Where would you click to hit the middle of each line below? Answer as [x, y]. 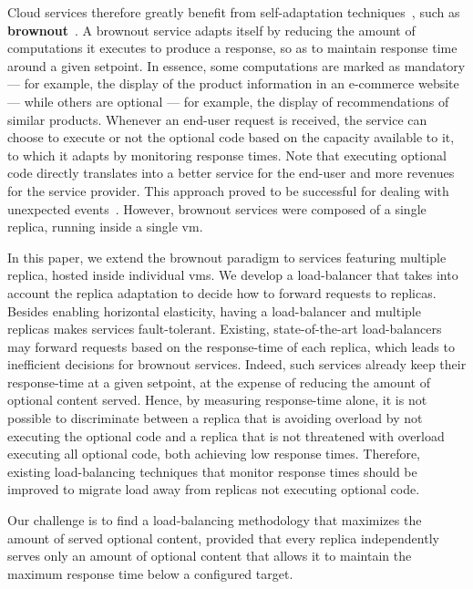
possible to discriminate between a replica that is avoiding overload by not [215, 418]
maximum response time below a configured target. [150, 573]
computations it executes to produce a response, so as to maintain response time [232, 48]
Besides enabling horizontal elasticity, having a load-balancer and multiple [214, 310]
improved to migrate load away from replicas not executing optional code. [214, 489]
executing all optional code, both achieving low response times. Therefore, [214, 454]
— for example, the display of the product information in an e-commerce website [233, 83]
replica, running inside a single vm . [105, 227]
